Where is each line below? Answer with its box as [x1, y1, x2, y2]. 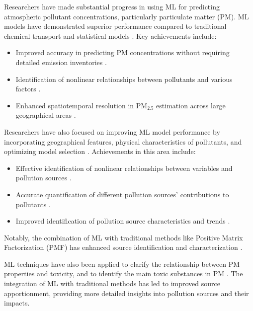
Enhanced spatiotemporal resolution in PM [15, 100, 148, 110]
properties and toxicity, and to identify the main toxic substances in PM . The [4, 268, 243, 279]
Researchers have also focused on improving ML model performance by [4, 126, 220, 137]
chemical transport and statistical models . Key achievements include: [4, 30, 217, 41]
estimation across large [156, 100, 226, 110]
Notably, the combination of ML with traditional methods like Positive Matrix [4, 232, 243, 242]
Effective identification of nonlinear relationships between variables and [15, 162, 233, 173]
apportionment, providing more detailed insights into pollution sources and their [4, 288, 249, 298]
